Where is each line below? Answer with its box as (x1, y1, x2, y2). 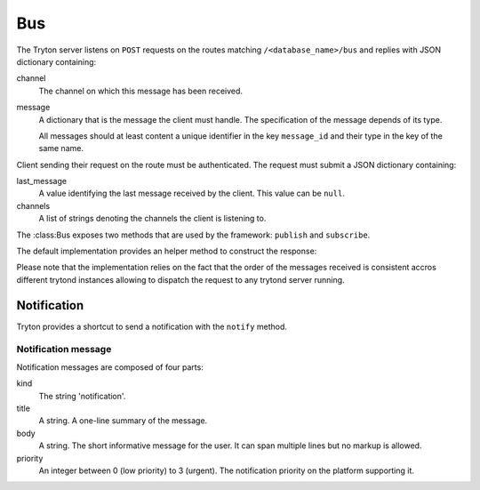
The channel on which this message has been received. (38, 85, 244, 96)
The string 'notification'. (38, 390, 126, 401)
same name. (38, 143, 84, 154)
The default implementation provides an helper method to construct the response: (16, 245, 317, 257)
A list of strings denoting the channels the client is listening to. (38, 213, 267, 224)
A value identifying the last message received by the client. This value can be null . (38, 188, 346, 199)
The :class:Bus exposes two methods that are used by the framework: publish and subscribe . (16, 229, 371, 240)
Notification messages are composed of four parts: (16, 361, 204, 373)
